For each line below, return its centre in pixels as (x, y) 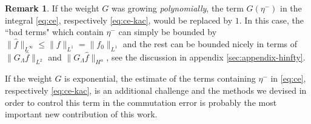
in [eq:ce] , (288, 78)
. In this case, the (272, 20)
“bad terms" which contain (54, 32)
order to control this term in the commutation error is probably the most (141, 102)
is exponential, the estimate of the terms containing (160, 78)
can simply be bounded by (168, 32)
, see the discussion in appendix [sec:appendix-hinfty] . (206, 57)
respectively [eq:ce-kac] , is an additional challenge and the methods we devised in (156, 90)
